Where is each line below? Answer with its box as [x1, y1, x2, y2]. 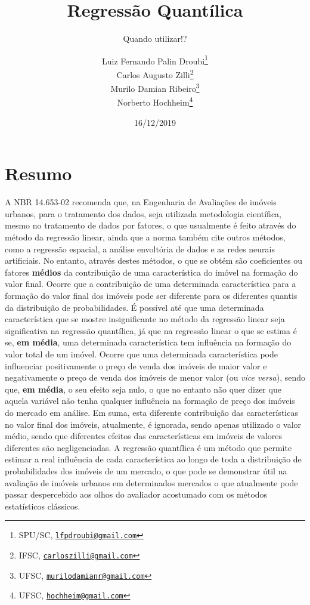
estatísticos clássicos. [5, 499, 80, 512]
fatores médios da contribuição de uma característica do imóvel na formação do [5, 266, 298, 278]
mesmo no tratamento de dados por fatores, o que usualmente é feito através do [5, 219, 296, 231]
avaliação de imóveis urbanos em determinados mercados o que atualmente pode [5, 476, 298, 489]
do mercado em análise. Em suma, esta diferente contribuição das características [5, 406, 298, 418]
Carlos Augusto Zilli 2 [116, 66, 194, 81]
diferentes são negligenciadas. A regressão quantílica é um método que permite [5, 441, 292, 453]
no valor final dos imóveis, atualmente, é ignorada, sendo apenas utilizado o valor [5, 418, 302, 430]
